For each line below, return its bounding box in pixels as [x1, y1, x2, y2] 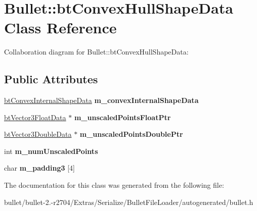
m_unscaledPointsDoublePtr [79, 129, 183, 139]
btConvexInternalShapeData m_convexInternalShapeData [4, 95, 199, 105]
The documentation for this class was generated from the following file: [4, 180, 224, 190]
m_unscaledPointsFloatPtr [74, 112, 171, 122]
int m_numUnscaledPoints [4, 145, 98, 156]
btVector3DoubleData [4, 129, 72, 139]
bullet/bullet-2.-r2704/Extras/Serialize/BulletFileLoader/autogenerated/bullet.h [4, 196, 253, 207]
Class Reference [4, 17, 117, 38]
